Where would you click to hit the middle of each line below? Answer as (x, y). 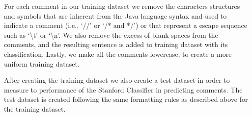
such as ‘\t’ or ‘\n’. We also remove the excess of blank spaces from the (111, 35)
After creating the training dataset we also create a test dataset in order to (117, 80)
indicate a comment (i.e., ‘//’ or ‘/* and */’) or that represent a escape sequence (126, 25)
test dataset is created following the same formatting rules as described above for (126, 99)
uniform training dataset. (42, 63)
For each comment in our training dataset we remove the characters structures (122, 6)
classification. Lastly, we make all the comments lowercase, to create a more (118, 54)
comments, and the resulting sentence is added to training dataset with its (116, 44)
